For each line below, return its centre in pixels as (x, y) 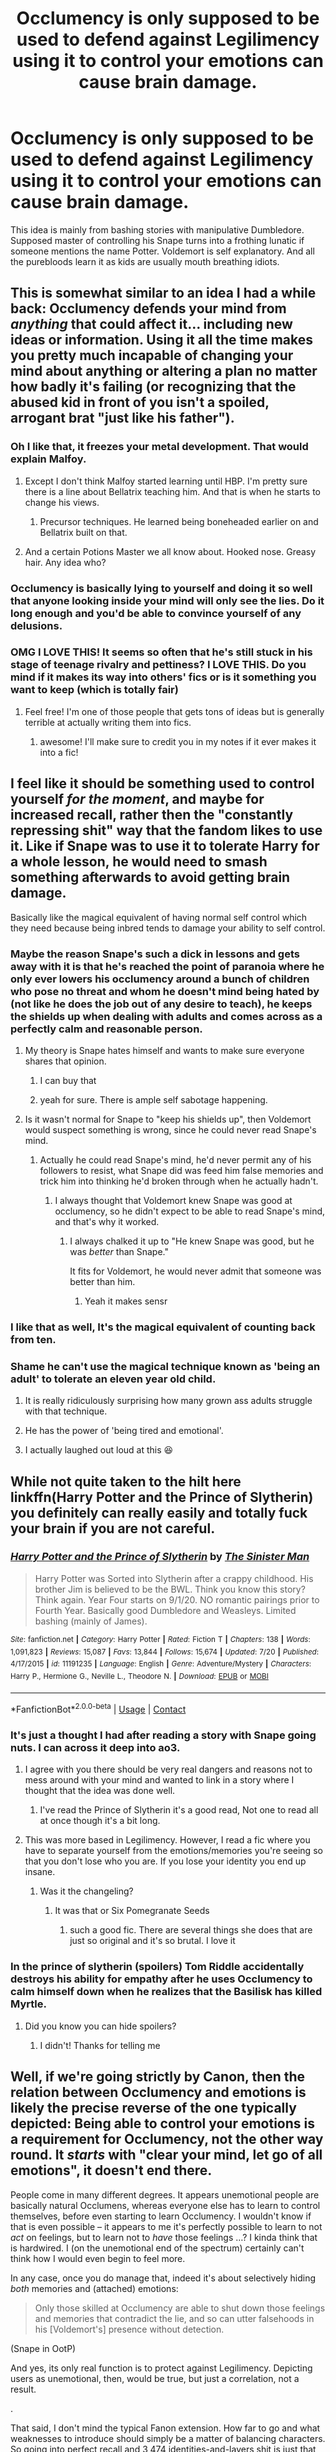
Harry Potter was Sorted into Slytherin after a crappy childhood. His (174, 1578)
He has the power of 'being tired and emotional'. (124, 1431)
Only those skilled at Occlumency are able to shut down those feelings (180, 2308)
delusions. (36, 625)
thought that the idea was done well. (100, 1791)
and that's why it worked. (107, 1221)
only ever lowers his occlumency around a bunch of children (160, 979)
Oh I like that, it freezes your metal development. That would (159, 447)
